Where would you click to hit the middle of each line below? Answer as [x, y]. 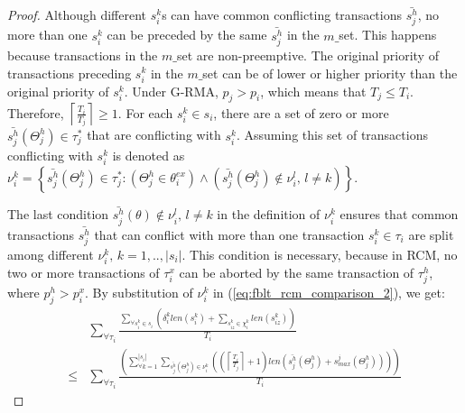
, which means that [313, 91]
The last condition [58, 214]
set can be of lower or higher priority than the [330, 73]
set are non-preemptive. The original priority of [307, 55]
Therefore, [36, 112]
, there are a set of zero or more [301, 112]
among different [51, 254]
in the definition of [269, 214]
